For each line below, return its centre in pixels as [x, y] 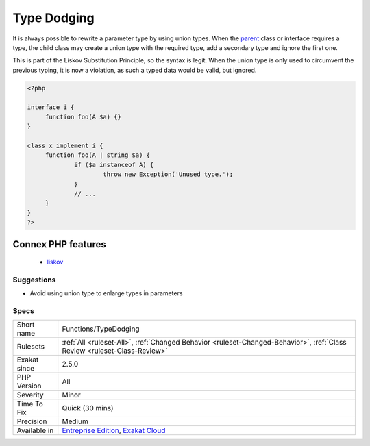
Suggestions [34, 280]
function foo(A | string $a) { [98, 155]
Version [29, 386]
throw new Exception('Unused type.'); [168, 174]
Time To [30, 404]
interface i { [51, 107]
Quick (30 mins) [88, 408]
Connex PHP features [59, 244]
